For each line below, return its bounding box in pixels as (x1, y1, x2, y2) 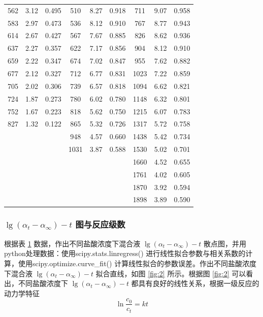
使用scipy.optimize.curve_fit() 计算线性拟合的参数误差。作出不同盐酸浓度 (18, 258, 257, 268)
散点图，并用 (203, 238, 246, 248)
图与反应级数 (75, 218, 125, 231)
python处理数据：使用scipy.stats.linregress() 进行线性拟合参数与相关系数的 (4, 248, 246, 259)
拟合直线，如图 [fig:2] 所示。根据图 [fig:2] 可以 (95, 268, 246, 278)
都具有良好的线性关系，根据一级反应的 (131, 278, 259, 289)
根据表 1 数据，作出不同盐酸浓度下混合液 (4, 238, 141, 248)
